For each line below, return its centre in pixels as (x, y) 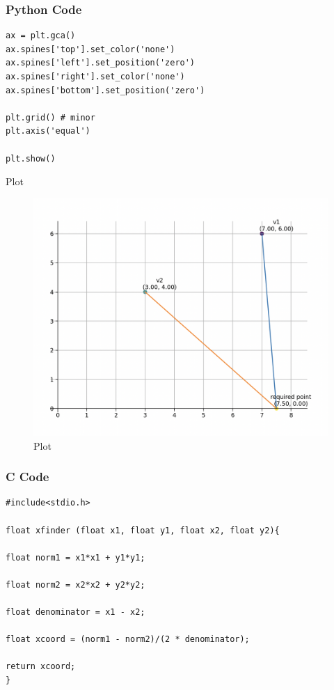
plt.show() (31, 158)
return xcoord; (41, 667)
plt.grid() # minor (50, 117)
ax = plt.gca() (41, 36)
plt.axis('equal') (48, 131)
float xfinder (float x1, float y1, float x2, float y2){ (143, 530)
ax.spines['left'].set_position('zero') (101, 63)
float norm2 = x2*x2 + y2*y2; (75, 585)
